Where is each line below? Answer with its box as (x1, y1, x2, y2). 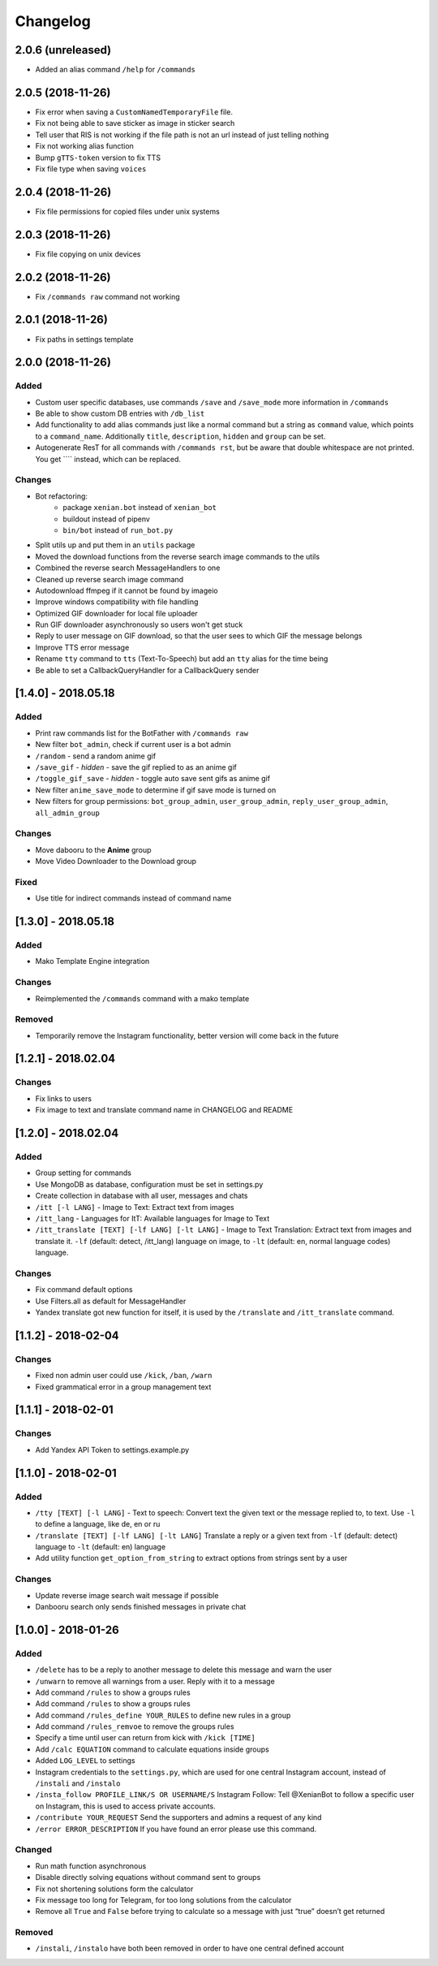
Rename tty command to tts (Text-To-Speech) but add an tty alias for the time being (35, 654, 328, 663)
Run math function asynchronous (35, 1860, 147, 1871)
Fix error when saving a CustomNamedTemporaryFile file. (35, 106, 233, 117)
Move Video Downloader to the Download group (35, 857, 197, 866)
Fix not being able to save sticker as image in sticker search (35, 119, 235, 128)
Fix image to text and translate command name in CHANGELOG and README (35, 1105, 294, 1115)
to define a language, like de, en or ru (35, 1519, 161, 1529)
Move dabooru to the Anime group (35, 845, 152, 854)
